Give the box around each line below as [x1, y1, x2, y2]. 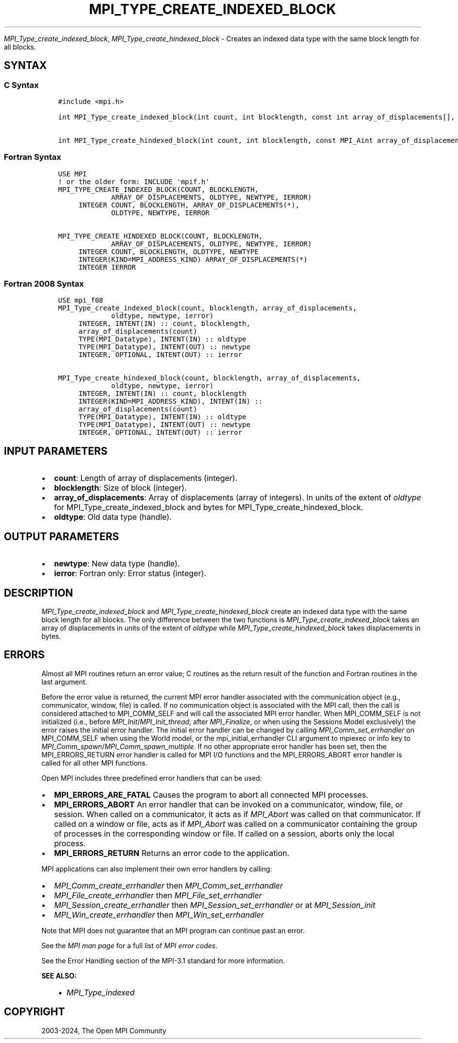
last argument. [41, 677, 87, 686]
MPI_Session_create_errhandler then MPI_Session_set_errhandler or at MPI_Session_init [54, 900, 376, 910]
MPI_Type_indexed [66, 987, 135, 997]
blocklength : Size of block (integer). [54, 483, 187, 493]
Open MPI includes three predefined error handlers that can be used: [41, 773, 262, 782]
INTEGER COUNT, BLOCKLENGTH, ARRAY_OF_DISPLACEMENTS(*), [78, 201, 300, 209]
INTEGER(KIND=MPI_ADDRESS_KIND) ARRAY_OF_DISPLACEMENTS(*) [78, 255, 308, 263]
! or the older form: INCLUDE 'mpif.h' [58, 177, 210, 186]
